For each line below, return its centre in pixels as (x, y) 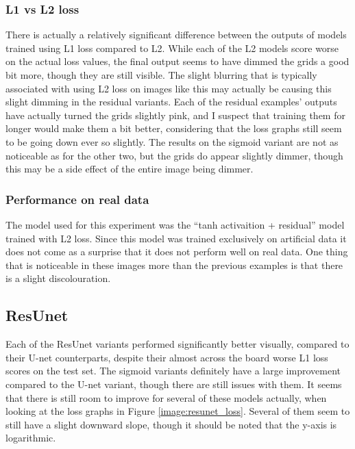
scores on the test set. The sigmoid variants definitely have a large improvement (173, 371)
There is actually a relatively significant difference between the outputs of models (176, 35)
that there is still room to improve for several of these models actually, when (166, 397)
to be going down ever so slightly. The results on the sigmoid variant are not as (172, 141)
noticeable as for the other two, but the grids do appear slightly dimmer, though (174, 155)
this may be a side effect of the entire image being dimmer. (130, 169)
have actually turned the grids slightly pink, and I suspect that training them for (175, 115)
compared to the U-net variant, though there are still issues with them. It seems (174, 384)
